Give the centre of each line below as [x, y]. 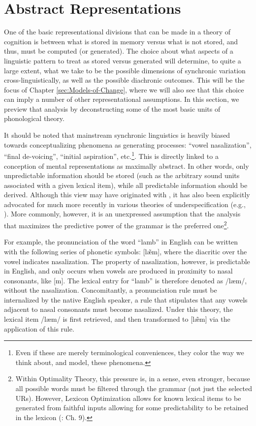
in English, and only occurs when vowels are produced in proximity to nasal [118, 271]
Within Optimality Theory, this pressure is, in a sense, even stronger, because [133, 379]
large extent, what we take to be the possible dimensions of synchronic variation [125, 70]
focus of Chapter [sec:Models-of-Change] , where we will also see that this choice [124, 89]
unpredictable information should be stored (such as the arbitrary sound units [122, 175]
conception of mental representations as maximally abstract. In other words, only [127, 166]
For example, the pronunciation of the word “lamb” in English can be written [121, 242]
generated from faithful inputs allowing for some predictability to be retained [132, 408]
